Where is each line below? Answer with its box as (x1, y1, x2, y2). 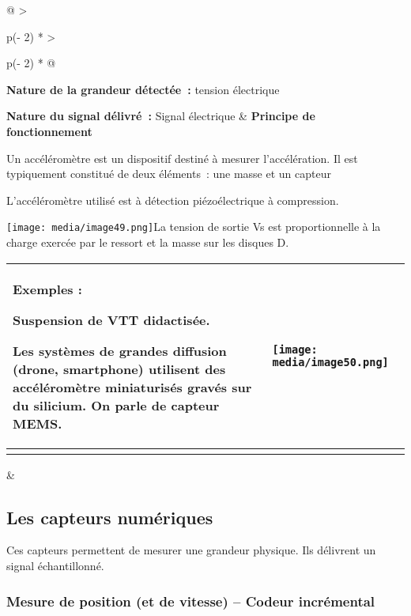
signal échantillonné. (6, 557, 104, 573)
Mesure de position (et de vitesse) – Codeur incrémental (6, 591, 375, 610)
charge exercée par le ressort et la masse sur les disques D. (6, 234, 289, 250)
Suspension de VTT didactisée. (13, 310, 210, 329)
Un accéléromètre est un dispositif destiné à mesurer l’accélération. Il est (6, 149, 358, 166)
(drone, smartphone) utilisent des (13, 359, 226, 378)
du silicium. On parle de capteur (13, 395, 220, 414)
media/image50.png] (272, 356, 389, 369)
